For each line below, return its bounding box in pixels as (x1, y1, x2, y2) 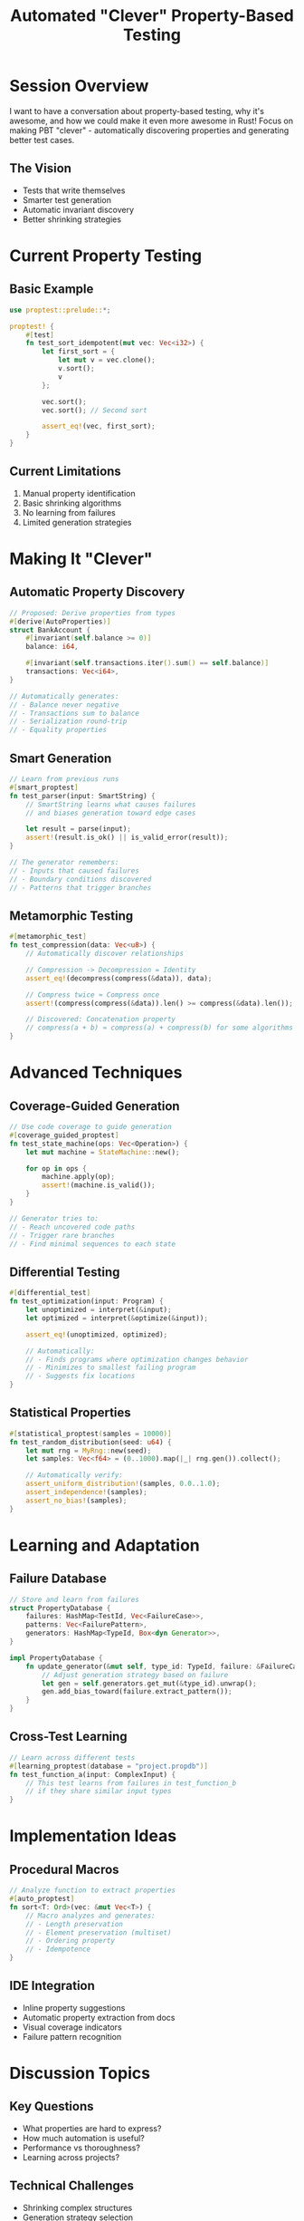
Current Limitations (9, 464, 122, 479)
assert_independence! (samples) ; (25, 1488, 147, 1497)
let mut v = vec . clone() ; (57, 355, 156, 365)
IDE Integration (9, 1978, 95, 1994)
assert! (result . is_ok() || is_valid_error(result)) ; (25, 833, 229, 843)
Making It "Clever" (9, 549, 153, 569)
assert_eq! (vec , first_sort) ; (42, 422, 156, 431)
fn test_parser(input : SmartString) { (9, 791, 156, 800)
